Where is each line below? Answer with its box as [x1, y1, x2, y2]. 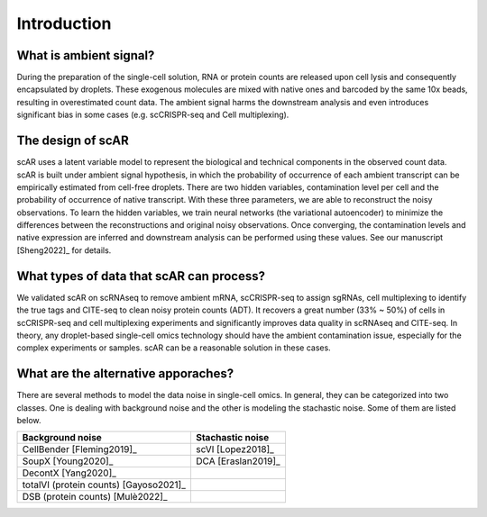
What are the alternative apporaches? [16, 366, 234, 382]
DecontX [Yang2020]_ [22, 467, 117, 479]
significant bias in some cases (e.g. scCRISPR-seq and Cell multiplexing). [16, 109, 289, 121]
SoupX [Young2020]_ [22, 455, 114, 467]
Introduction [16, 14, 112, 33]
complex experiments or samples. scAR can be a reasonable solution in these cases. [16, 342, 331, 353]
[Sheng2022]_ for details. [16, 244, 112, 256]
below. [16, 415, 41, 426]
